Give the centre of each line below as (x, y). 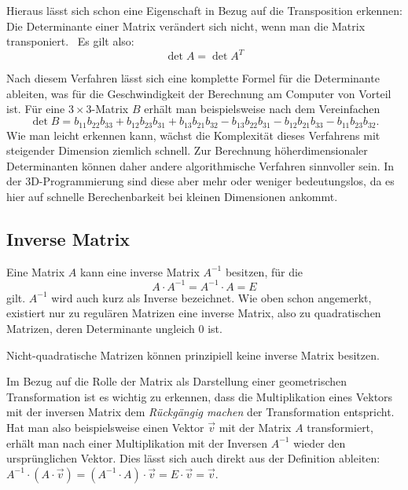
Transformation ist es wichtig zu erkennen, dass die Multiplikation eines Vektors (200, 396)
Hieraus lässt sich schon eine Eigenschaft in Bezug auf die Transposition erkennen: (204, 10)
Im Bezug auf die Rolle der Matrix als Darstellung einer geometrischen (177, 381)
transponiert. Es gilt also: (70, 41)
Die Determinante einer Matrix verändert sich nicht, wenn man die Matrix (186, 26)
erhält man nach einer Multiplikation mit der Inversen (137, 442)
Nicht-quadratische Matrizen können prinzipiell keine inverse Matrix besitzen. (193, 355)
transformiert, (340, 427)
